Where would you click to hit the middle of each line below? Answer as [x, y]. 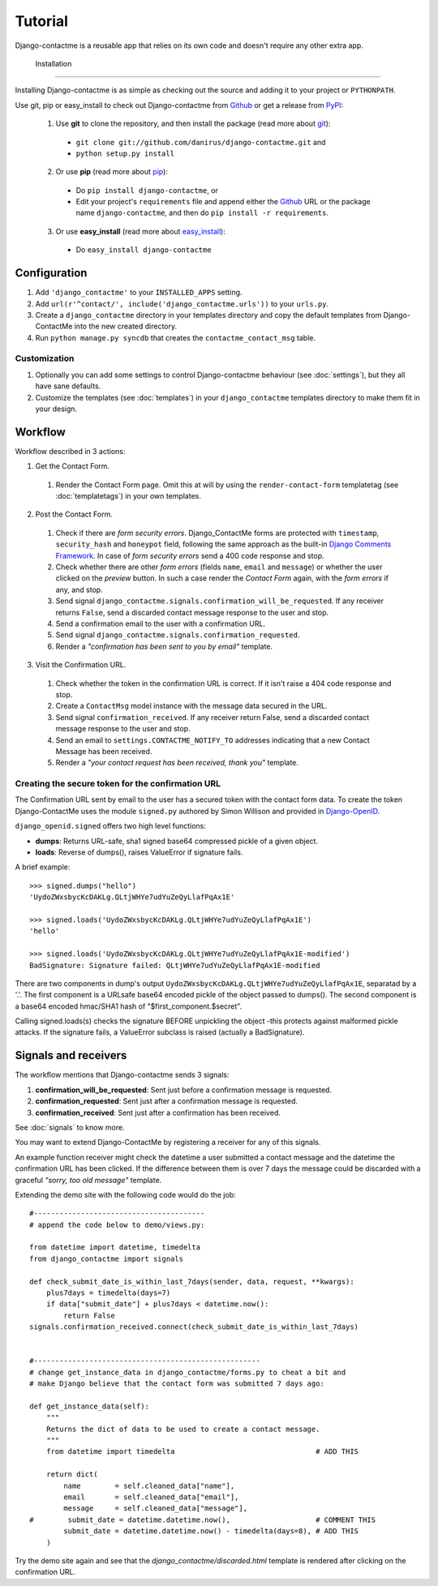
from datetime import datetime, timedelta [115, 1247]
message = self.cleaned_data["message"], [155, 1509]
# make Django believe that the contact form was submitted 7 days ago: [177, 1384]
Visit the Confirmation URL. [81, 665]
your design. [56, 409]
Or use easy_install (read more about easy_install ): [141, 231]
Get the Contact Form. [72, 466]
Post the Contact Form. [74, 514]
